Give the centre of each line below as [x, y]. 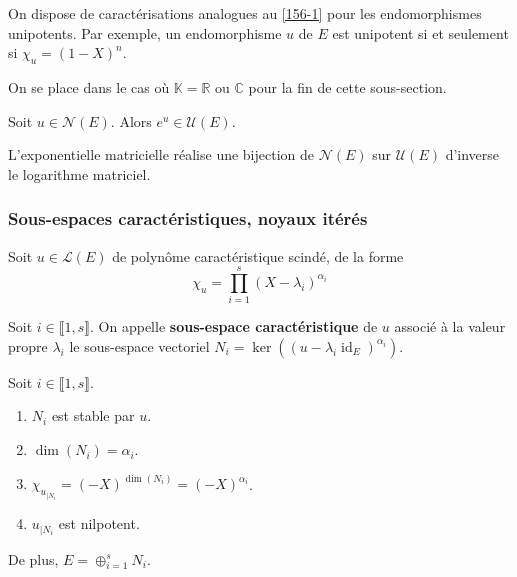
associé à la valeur [450, 326]
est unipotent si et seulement [420, 32]
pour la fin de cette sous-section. [347, 86]
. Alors [131, 120]
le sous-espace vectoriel [139, 345]
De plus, [33, 558]
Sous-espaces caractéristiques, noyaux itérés [188, 218]
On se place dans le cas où [89, 86]
